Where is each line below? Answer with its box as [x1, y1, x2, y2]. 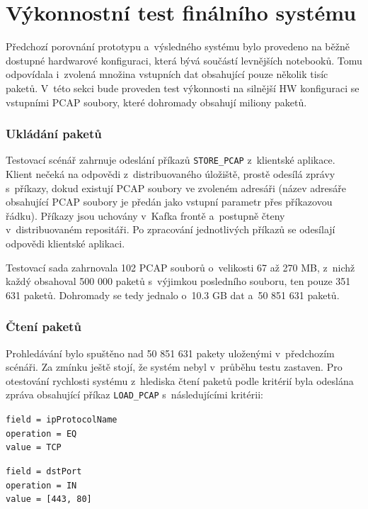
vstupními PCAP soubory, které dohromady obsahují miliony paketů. [6, 94, 307, 109]
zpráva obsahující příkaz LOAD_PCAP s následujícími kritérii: [6, 387, 263, 402]
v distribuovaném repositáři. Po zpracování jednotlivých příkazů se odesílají [6, 222, 335, 237]
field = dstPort [6, 466, 82, 476]
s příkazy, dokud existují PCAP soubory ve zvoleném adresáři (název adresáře [6, 180, 346, 195]
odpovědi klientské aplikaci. [6, 235, 125, 250]
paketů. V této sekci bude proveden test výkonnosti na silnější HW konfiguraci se [6, 80, 360, 95]
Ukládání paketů [6, 125, 102, 142]
